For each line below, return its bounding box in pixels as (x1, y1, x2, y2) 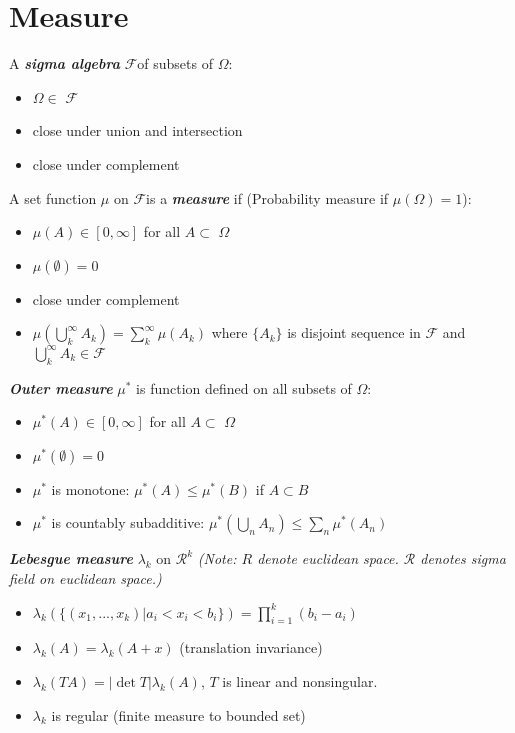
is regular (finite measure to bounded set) (51, 704, 306, 725)
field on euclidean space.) (9, 567, 162, 588)
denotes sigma (420, 548, 506, 569)
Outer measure (9, 377, 113, 398)
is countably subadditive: (51, 512, 205, 533)
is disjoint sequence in (287, 322, 421, 343)
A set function (9, 187, 97, 208)
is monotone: (51, 478, 130, 499)
